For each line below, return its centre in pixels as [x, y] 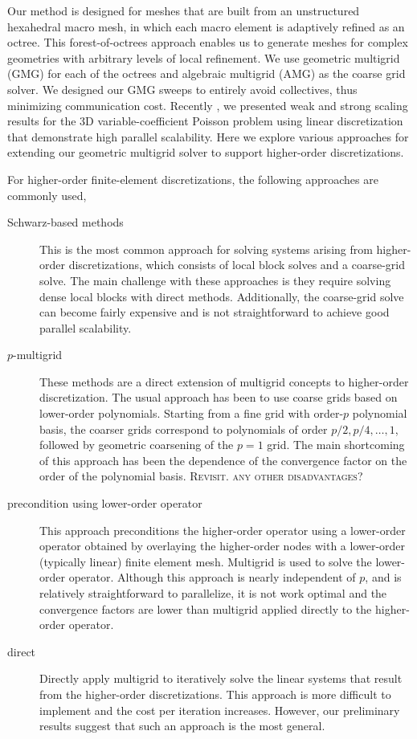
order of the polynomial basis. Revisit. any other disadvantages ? [201, 476]
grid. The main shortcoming [336, 445]
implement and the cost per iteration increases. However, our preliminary [220, 710]
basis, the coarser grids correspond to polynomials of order [184, 429]
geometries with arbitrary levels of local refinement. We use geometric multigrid [204, 57]
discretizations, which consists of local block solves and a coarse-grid [237, 265]
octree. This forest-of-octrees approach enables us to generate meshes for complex [208, 42]
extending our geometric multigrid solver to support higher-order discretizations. [206, 152]
